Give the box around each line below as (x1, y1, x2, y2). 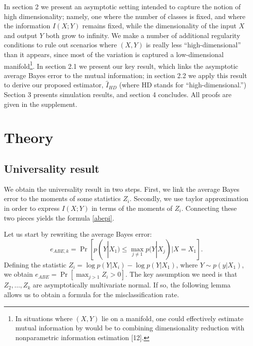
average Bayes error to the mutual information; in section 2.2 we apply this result (4, 70, 247, 80)
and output (4, 30, 37, 40)
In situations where (15, 313, 73, 323)
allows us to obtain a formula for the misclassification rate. (4, 289, 179, 299)
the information (4, 20, 51, 31)
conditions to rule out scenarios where (4, 40, 117, 50)
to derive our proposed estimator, (4, 80, 104, 90)
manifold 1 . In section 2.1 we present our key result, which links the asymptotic (4, 59, 238, 71)
